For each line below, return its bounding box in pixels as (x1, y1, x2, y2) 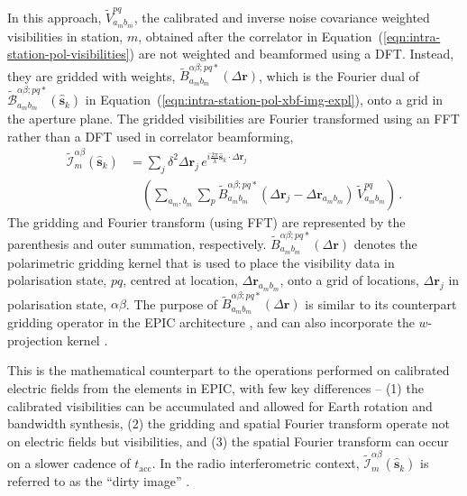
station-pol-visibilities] (7, 44, 130, 63)
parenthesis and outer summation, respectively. (7, 234, 267, 253)
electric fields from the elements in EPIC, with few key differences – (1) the (7, 379, 424, 398)
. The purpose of (125, 294, 218, 313)
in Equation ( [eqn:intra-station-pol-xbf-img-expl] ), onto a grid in (85, 90, 444, 109)
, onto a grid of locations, (279, 271, 419, 289)
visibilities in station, (7, 26, 124, 45)
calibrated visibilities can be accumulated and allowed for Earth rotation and (7, 396, 433, 415)
